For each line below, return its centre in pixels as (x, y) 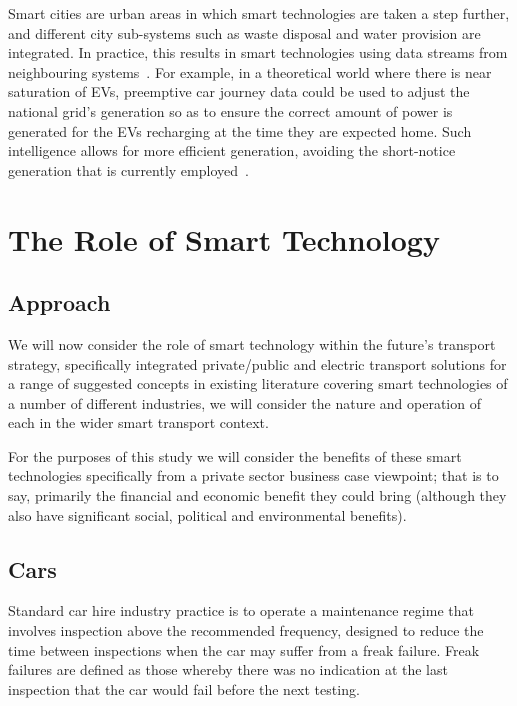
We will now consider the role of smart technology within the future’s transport (252, 343)
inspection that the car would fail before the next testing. (184, 688)
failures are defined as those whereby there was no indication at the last (228, 669)
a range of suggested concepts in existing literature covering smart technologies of (258, 383)
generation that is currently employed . (128, 169)
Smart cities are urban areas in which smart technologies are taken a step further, (259, 13)
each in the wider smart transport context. (138, 422)
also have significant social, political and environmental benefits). (207, 514)
